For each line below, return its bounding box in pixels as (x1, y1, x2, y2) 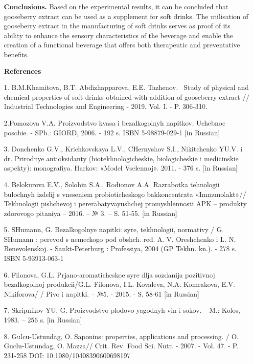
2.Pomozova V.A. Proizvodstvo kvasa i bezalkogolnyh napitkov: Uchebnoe (4, 117, 226, 128)
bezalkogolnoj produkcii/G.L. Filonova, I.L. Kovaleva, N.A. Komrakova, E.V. (4, 279, 235, 289)
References (4, 65, 41, 76)
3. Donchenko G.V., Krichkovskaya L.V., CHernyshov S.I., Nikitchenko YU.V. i (4, 144, 243, 154)
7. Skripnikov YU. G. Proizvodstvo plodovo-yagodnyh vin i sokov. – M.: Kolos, (4, 305, 240, 315)
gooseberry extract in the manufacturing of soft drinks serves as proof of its (4, 21, 230, 31)
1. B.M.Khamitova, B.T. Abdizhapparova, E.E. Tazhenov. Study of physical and (4, 82, 249, 92)
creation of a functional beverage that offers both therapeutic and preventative (4, 40, 240, 50)
